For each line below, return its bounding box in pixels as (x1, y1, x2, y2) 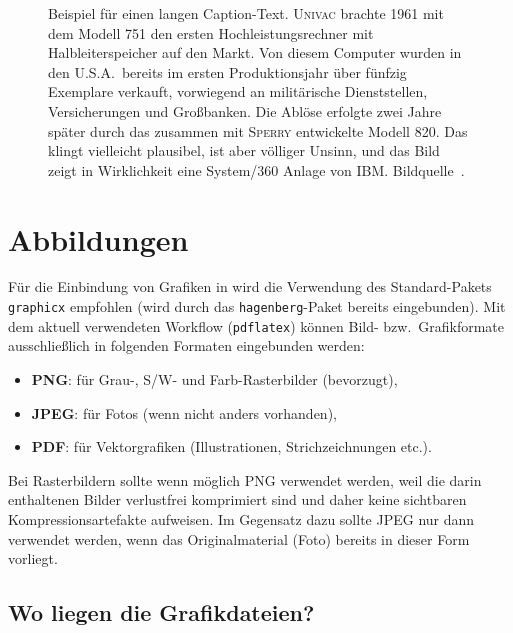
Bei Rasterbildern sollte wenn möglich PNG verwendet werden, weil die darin (8, 469, 482, 490)
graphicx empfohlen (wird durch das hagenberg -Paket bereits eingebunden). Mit (8, 296, 506, 317)
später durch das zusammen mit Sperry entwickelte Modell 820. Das (48, 120, 468, 141)
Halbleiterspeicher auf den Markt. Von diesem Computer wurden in (48, 42, 462, 63)
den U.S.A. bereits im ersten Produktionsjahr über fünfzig (48, 61, 407, 82)
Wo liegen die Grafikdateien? (8, 597, 315, 628)
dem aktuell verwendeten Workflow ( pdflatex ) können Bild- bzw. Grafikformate (8, 315, 505, 336)
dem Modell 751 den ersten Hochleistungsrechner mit (48, 22, 374, 43)
